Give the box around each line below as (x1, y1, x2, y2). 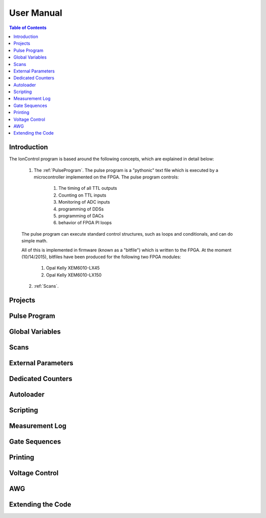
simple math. (21, 238, 48, 244)
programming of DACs (58, 213, 104, 219)
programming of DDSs (58, 206, 104, 212)
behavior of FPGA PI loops (58, 220, 112, 226)
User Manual (9, 7, 63, 18)
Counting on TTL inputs (58, 192, 106, 198)
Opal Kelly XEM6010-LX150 (46, 272, 102, 278)
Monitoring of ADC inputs (58, 199, 110, 205)
